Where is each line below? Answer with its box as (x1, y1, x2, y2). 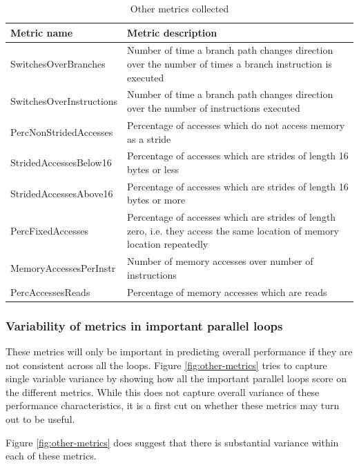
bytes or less (127, 161, 179, 176)
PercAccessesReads (10, 284, 90, 299)
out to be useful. (6, 411, 75, 426)
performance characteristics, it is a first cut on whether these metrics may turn (6, 398, 340, 413)
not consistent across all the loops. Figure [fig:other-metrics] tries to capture (6, 357, 327, 372)
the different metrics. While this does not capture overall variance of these (6, 384, 320, 399)
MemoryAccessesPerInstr (10, 261, 116, 275)
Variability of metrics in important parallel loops (6, 317, 283, 334)
